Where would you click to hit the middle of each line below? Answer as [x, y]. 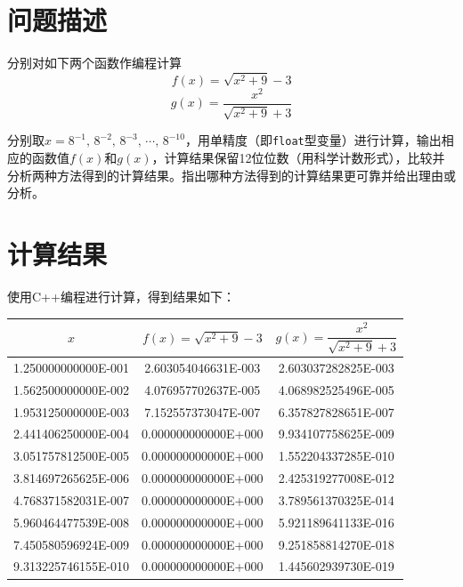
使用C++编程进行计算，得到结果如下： [121, 296]
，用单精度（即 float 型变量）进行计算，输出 [313, 140]
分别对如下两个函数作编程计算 [94, 63]
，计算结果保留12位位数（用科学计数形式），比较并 [298, 158]
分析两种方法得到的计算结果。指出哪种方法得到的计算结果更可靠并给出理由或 [231, 175]
